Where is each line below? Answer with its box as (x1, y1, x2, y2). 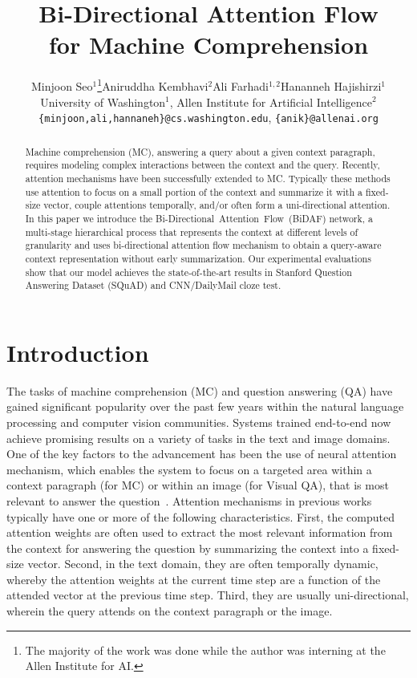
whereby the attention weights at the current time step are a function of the (6, 570, 381, 587)
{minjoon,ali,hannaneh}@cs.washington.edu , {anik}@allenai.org (38, 109, 379, 126)
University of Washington (40, 93, 166, 110)
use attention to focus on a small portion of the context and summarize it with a (25, 185, 362, 198)
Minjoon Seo (30, 77, 93, 94)
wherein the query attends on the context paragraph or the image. (6, 603, 333, 619)
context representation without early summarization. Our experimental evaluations (25, 251, 371, 265)
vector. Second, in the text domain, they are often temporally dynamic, (27, 555, 379, 572)
